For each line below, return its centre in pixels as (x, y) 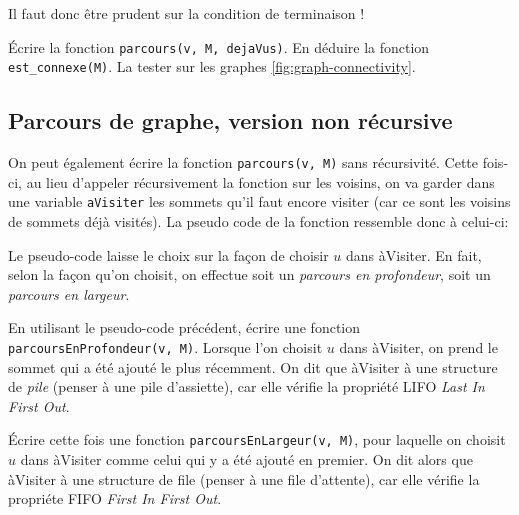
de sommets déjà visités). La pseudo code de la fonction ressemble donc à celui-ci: (258, 221)
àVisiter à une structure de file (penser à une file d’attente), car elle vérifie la (244, 478)
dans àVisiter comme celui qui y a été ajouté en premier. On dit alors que (246, 459)
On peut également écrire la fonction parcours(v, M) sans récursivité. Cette (243, 162)
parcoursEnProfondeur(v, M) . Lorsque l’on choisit (165, 346)
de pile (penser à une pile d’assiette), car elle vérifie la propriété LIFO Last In (246, 386)
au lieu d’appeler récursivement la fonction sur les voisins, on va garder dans (260, 181)
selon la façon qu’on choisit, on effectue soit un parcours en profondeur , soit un (249, 274)
